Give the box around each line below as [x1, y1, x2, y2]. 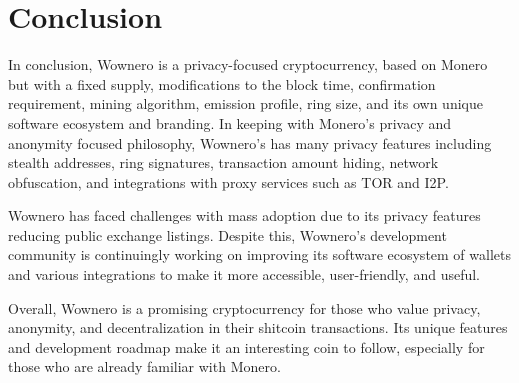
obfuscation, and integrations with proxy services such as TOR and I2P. [8, 171, 449, 192]
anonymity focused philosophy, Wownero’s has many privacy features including [8, 132, 492, 153]
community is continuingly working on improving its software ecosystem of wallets [8, 244, 511, 265]
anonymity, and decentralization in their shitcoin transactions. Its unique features [8, 317, 508, 338]
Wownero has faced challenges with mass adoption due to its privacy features [8, 205, 481, 226]
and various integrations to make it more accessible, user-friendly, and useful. [8, 264, 480, 285]
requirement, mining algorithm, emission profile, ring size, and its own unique [8, 93, 483, 114]
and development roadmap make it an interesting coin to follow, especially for [8, 336, 485, 357]
